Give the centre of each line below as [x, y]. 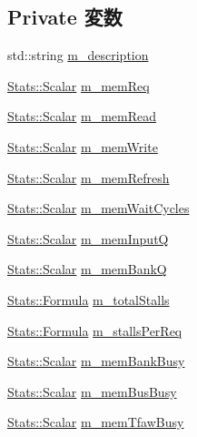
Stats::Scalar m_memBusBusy [92, 391]
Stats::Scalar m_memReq [79, 85]
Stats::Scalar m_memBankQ [87, 269]
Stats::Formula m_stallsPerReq [95, 330]
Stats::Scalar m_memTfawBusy [96, 422]
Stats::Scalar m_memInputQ [88, 238]
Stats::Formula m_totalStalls [89, 299]
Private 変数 [65, 17]
